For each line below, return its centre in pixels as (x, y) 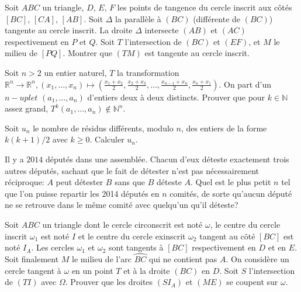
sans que (130, 182)
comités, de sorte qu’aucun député (231, 193)
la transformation (148, 72)
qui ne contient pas (183, 258)
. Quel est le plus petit (231, 182)
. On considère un (257, 258)
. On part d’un (245, 84)
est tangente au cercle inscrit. (197, 53)
